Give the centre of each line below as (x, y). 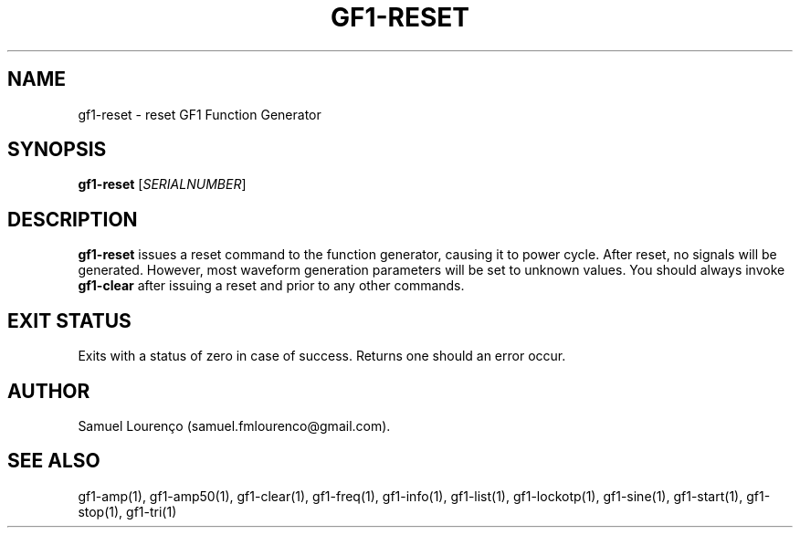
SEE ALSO (54, 461)
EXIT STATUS (69, 320)
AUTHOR (49, 391)
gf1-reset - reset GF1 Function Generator (200, 114)
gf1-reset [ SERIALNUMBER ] (162, 184)
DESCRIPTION (73, 219)
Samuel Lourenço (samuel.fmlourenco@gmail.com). (234, 425)
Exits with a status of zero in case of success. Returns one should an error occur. (322, 356)
